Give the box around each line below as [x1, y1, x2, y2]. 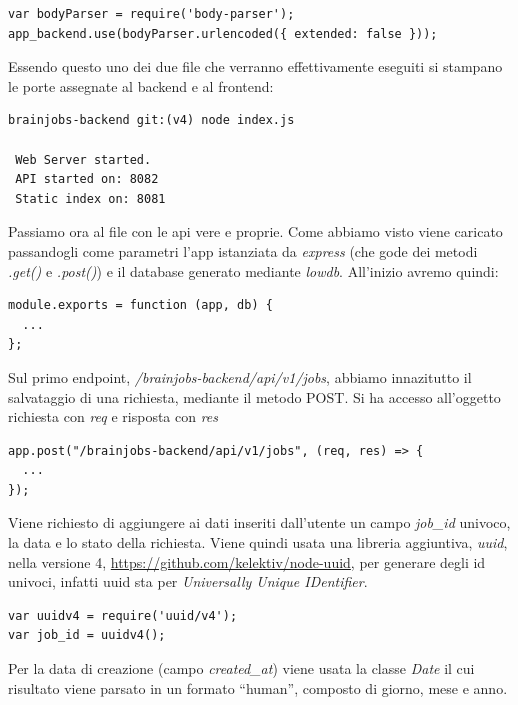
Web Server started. [15, 152, 152, 167]
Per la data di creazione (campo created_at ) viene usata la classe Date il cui [8, 658, 475, 679]
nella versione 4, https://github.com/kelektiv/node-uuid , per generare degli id [8, 551, 486, 572]
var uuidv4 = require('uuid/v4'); [8, 608, 238, 623]
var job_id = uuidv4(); [8, 628, 166, 643]
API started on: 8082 [15, 172, 159, 187]
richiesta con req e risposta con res [8, 406, 219, 427]
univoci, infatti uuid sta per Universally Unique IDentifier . [8, 571, 368, 592]
